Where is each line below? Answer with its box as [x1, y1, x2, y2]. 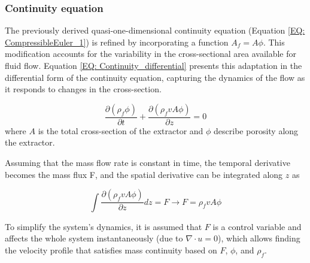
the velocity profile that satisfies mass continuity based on [5, 243, 217, 256]
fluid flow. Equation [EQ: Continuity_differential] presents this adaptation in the [5, 59, 302, 71]
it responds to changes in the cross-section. [5, 83, 162, 95]
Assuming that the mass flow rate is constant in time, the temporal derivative [5, 156, 290, 168]
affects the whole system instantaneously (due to [5, 232, 183, 244]
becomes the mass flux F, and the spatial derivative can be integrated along [5, 168, 283, 180]
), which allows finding [218, 232, 300, 244]
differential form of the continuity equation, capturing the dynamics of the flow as [5, 71, 305, 83]
